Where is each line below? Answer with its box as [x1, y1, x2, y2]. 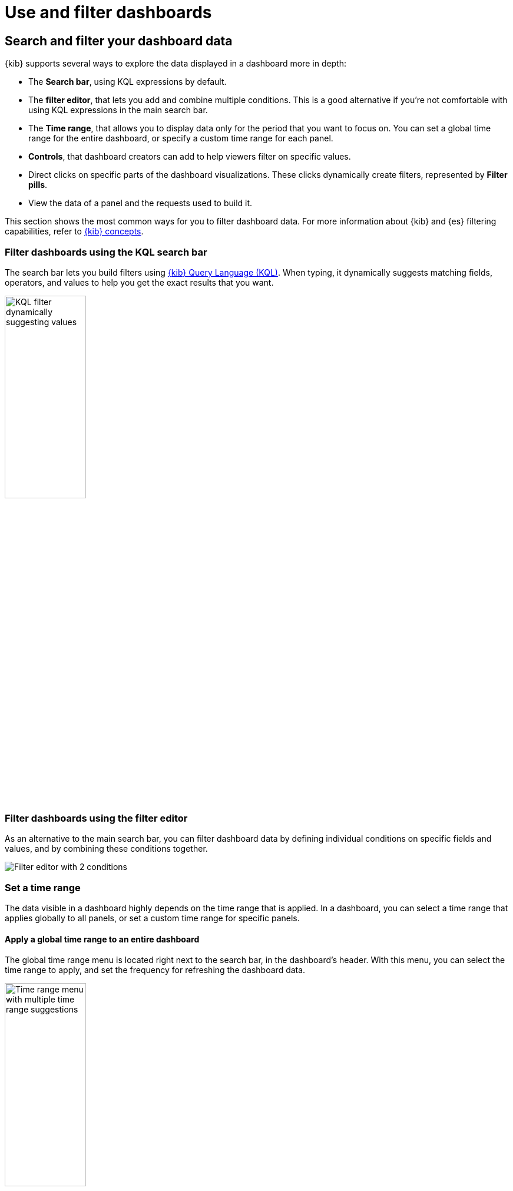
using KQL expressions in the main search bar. [28, 105, 208, 115]
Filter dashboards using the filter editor [5, 812, 188, 825]
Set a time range [5, 881, 81, 894]
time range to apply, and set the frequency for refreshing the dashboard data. [5, 965, 306, 975]
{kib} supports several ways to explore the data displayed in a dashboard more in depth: [5, 58, 347, 69]
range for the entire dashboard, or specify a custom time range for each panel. [28, 133, 333, 144]
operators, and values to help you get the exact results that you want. [5, 277, 274, 287]
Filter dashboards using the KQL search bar [5, 246, 207, 258]
